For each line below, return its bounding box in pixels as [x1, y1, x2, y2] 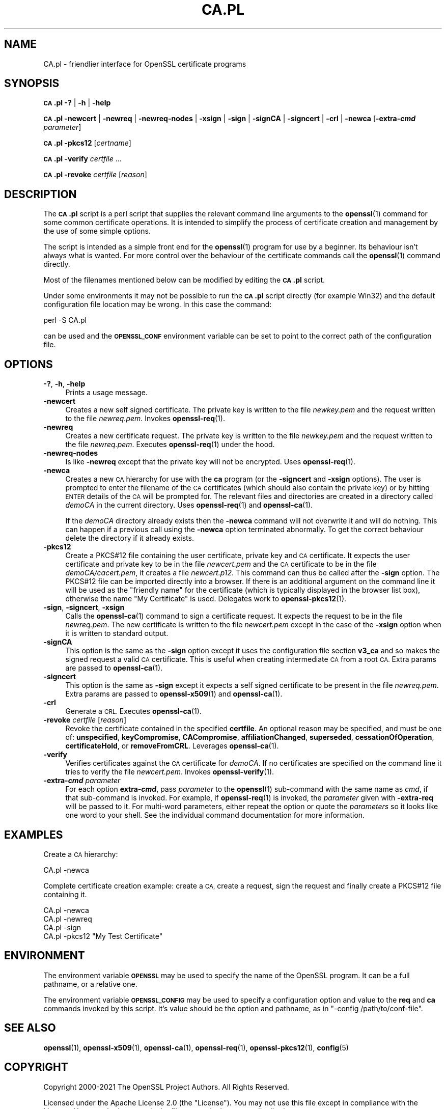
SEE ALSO [4, 1021, 56, 1035]
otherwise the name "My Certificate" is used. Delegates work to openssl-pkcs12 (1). [65, 594, 347, 603]
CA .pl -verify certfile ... [43, 154, 122, 163]
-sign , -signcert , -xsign [43, 603, 125, 612]
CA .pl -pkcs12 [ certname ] [43, 138, 131, 148]
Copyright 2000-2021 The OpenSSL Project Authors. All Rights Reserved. [43, 1082, 289, 1091]
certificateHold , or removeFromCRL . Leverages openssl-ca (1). [65, 741, 279, 751]
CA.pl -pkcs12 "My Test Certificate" [43, 931, 163, 940]
